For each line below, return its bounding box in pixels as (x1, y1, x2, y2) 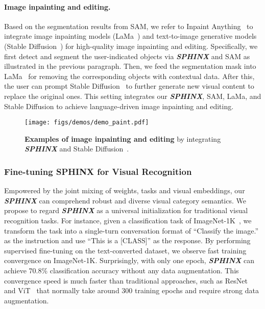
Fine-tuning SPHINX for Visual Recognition (4, 165, 192, 177)
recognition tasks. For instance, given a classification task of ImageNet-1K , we (4, 215, 252, 225)
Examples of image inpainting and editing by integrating (25, 133, 221, 144)
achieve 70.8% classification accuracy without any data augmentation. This (4, 265, 239, 275)
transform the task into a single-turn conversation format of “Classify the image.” (4, 225, 259, 236)
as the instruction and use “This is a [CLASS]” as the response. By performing (4, 235, 251, 246)
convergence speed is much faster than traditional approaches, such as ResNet (4, 275, 248, 286)
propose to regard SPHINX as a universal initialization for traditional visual (4, 205, 248, 216)
